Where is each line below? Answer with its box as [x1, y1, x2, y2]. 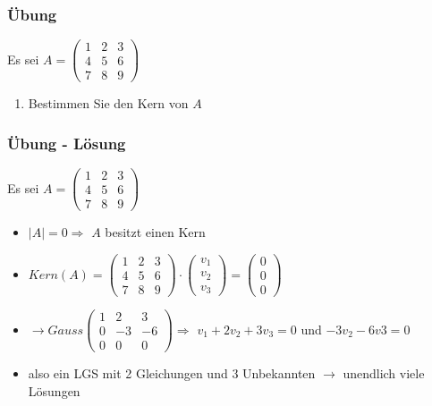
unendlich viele [343, 364, 425, 383]
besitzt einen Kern [105, 223, 206, 241]
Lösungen [28, 381, 80, 400]
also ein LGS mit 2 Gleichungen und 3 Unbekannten [28, 364, 316, 383]
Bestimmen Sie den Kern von [28, 94, 189, 113]
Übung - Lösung [7, 131, 126, 154]
